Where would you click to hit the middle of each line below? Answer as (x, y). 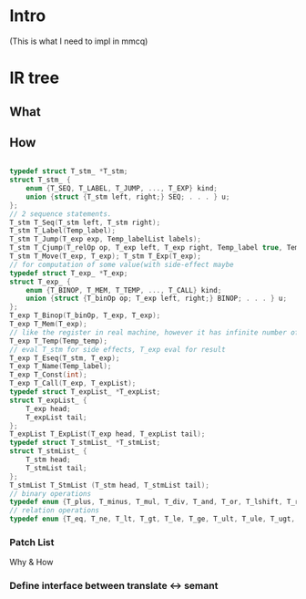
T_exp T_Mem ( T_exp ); (49, 325)
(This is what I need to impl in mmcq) (79, 41)
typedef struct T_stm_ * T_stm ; (69, 171)
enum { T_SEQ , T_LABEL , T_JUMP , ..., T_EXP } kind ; (122, 189)
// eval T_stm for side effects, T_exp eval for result (117, 349)
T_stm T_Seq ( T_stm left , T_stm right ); (85, 222)
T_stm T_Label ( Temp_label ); (63, 231)
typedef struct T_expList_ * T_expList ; (85, 392)
